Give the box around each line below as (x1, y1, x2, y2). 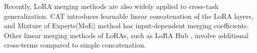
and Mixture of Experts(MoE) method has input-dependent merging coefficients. (4, 20, 249, 31)
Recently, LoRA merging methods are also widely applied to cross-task (4, 1, 219, 11)
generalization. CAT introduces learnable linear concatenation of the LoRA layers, (4, 10, 254, 21)
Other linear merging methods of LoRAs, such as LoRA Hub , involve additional (4, 30, 249, 40)
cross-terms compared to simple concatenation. (4, 40, 146, 50)
